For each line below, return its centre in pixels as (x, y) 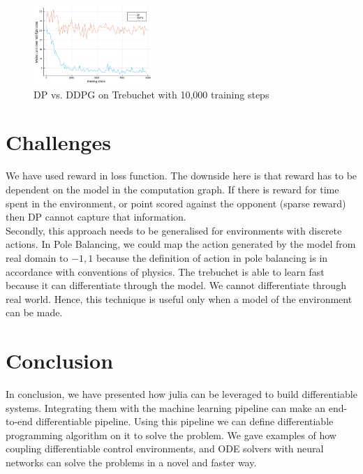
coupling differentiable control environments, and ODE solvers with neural (165, 449)
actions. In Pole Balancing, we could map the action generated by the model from (181, 244)
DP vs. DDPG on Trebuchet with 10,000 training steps (151, 94)
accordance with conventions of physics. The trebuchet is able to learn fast (165, 271)
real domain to (37, 257)
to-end (19, 421)
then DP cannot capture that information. (96, 217)
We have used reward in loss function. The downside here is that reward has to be (181, 176)
